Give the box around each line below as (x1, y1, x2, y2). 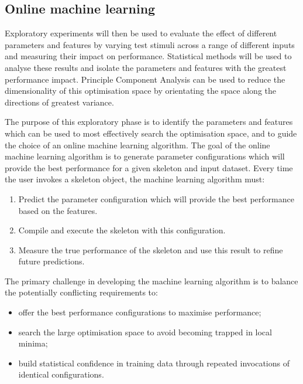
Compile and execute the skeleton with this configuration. (18, 224, 226, 236)
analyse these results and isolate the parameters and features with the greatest (5, 61, 287, 73)
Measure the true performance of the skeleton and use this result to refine (18, 243, 283, 256)
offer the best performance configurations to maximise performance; (18, 306, 261, 318)
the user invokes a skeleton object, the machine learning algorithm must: (5, 173, 265, 185)
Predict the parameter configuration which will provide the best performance (18, 192, 294, 205)
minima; (18, 337, 48, 349)
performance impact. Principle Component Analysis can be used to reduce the (5, 73, 285, 85)
